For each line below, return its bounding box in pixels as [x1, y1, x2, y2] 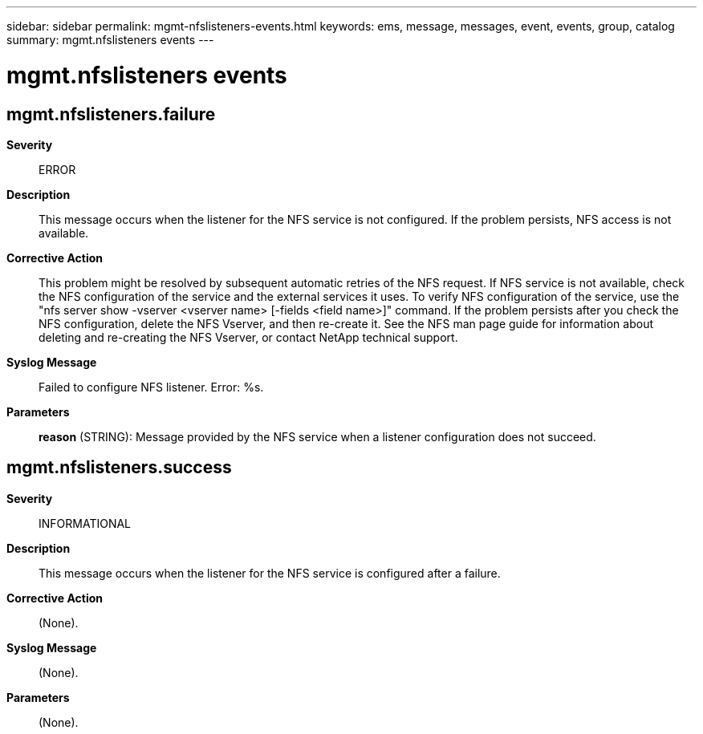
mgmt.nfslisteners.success [6, 457, 232, 478]
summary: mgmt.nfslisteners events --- [6, 33, 214, 47]
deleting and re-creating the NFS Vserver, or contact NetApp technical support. [39, 330, 458, 344]
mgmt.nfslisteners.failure [6, 103, 216, 124]
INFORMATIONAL [39, 516, 132, 530]
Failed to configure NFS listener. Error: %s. [39, 379, 264, 394]
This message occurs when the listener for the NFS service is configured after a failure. [39, 566, 501, 580]
